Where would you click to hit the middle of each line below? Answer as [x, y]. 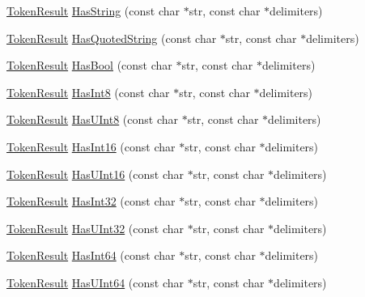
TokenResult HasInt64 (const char [91, 255]
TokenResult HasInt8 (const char [88, 92]
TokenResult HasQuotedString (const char [112, 38]
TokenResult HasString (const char [93, 11]
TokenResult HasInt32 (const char [91, 201]
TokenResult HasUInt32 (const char [95, 228]
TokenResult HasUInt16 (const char [95, 174]
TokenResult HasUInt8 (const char [93, 119]
